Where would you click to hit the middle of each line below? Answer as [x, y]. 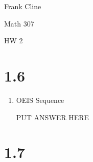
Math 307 [19, 23]
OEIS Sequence [40, 100]
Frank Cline [23, 6]
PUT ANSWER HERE [53, 117]
